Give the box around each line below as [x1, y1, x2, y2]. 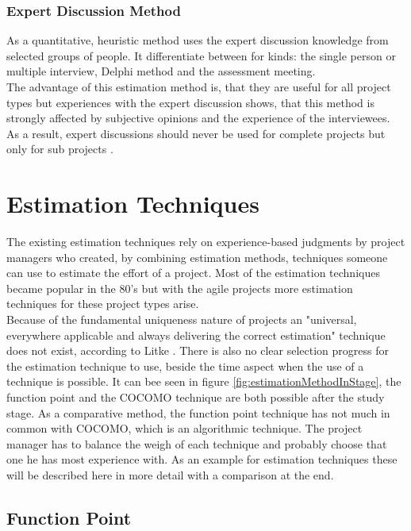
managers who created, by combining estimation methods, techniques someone [6, 248, 388, 265]
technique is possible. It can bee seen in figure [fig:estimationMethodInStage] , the [6, 373, 401, 390]
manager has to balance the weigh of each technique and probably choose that [6, 435, 387, 452]
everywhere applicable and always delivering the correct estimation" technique [6, 326, 386, 343]
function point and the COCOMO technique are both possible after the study [6, 389, 385, 406]
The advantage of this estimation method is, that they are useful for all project [6, 79, 391, 94]
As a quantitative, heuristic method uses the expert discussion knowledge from [6, 32, 389, 48]
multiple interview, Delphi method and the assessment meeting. [6, 63, 316, 79]
